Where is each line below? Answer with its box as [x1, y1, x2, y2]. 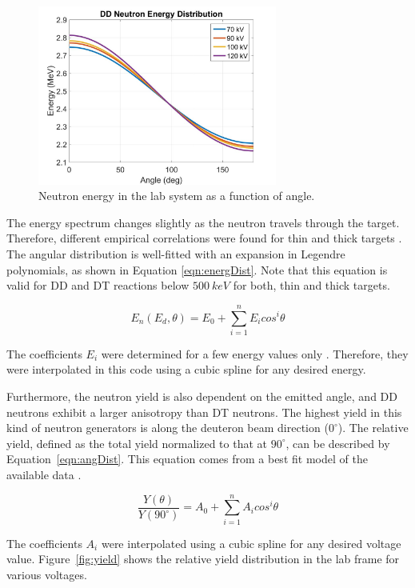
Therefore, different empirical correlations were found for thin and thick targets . [6, 230, 402, 246]
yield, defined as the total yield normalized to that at [6, 434, 268, 451]
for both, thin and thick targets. [233, 277, 390, 294]
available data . [6, 466, 82, 483]
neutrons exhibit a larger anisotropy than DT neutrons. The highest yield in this [6, 403, 402, 420]
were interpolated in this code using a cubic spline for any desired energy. [6, 361, 366, 378]
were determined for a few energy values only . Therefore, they [101, 345, 409, 362]
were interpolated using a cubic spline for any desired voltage [101, 534, 401, 551]
